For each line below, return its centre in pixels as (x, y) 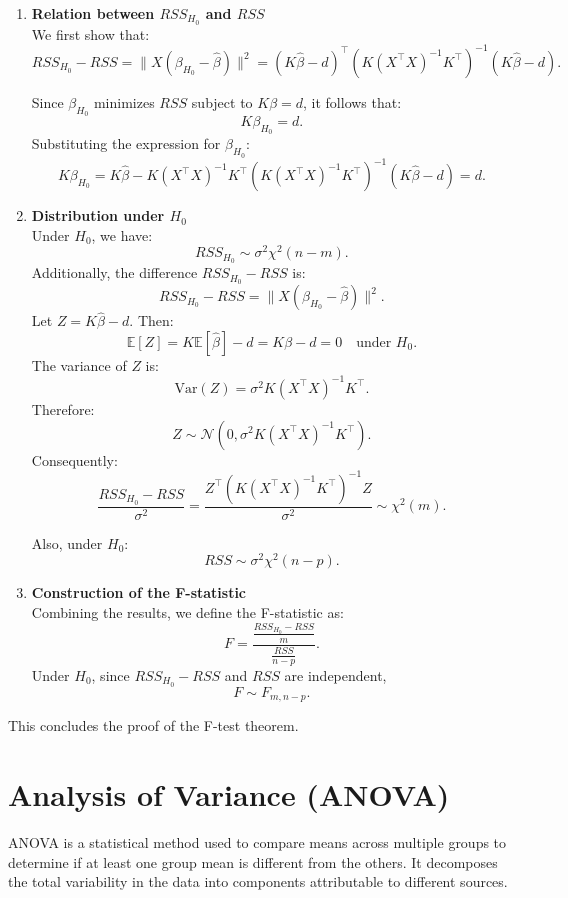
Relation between (93, 13)
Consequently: (74, 459)
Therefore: (63, 408)
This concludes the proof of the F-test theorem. (153, 725)
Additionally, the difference (114, 272)
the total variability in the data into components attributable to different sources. (258, 881)
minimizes (124, 101)
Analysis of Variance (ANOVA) (229, 794)
